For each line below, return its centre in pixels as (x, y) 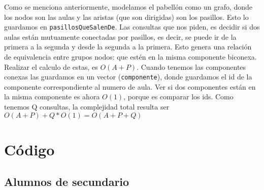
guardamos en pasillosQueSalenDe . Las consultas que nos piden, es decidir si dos (132, 27)
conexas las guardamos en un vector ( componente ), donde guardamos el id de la (128, 77)
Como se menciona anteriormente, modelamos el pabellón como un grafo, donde (128, 7)
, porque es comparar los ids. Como (178, 97)
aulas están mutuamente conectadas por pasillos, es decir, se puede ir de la (120, 36)
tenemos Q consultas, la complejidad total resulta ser (87, 107)
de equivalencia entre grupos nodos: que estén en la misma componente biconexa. (130, 57)
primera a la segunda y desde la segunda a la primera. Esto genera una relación (128, 47)
